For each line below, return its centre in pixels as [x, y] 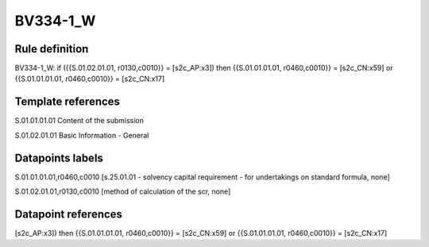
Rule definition [52, 49]
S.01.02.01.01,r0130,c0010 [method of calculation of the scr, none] [123, 191]
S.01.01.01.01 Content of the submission [79, 121]
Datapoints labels [59, 158]
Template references [68, 102]
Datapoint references [69, 214]
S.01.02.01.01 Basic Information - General [82, 135]
